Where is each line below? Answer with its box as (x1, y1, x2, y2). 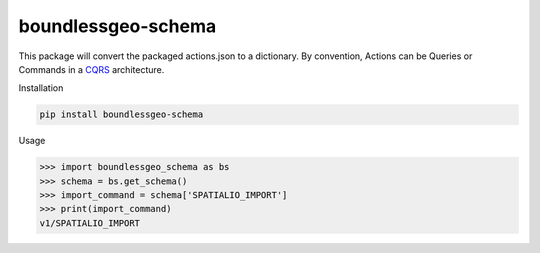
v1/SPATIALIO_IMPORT (39, 217, 140, 229)
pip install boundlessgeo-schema (39, 109, 204, 120)
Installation (18, 82, 64, 94)
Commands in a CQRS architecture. (18, 63, 165, 75)
